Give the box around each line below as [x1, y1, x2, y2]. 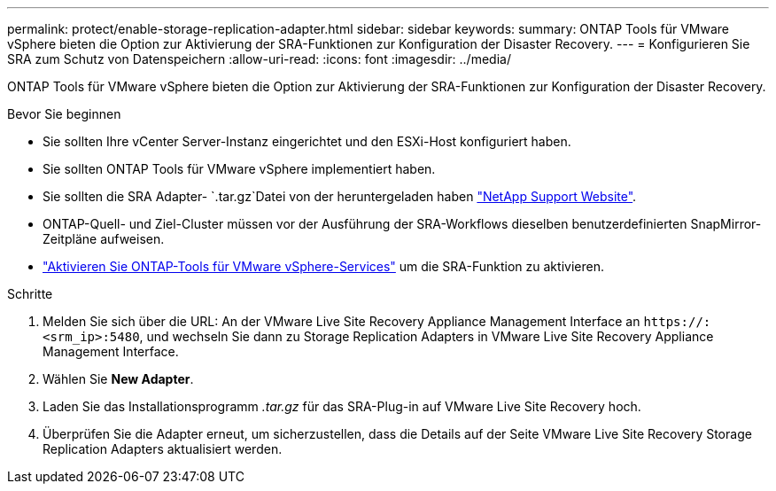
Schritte [7, 286, 53, 301]
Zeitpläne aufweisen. [43, 231, 165, 246]
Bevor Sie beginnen [7, 106, 121, 121]
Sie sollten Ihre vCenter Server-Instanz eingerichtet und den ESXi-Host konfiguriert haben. [43, 134, 571, 149]
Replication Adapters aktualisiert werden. [43, 441, 283, 456]
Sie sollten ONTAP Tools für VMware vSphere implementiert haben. [43, 161, 436, 176]
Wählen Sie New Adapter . [43, 371, 194, 386]
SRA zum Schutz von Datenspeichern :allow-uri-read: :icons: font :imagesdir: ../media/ [7, 51, 511, 66]
